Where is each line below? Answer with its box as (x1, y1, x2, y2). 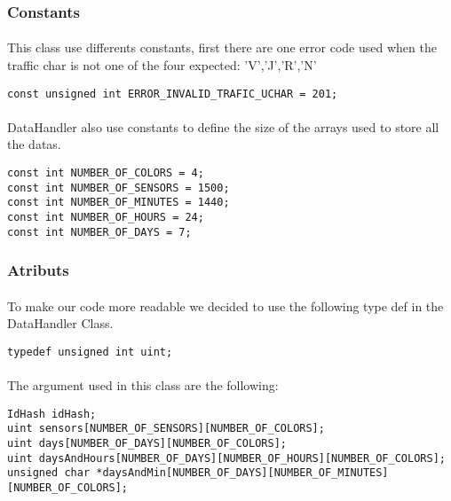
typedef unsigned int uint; (7, 345, 173, 358)
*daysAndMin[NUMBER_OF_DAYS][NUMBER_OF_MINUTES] (96, 466, 389, 480)
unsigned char (7, 466, 91, 480)
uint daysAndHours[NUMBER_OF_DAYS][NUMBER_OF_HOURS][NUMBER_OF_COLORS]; (7, 451, 446, 465)
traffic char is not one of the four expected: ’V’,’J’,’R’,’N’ (7, 56, 317, 74)
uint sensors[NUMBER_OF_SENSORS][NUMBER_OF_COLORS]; (7, 422, 325, 435)
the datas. (7, 135, 61, 153)
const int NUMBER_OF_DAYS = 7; (7, 225, 192, 239)
